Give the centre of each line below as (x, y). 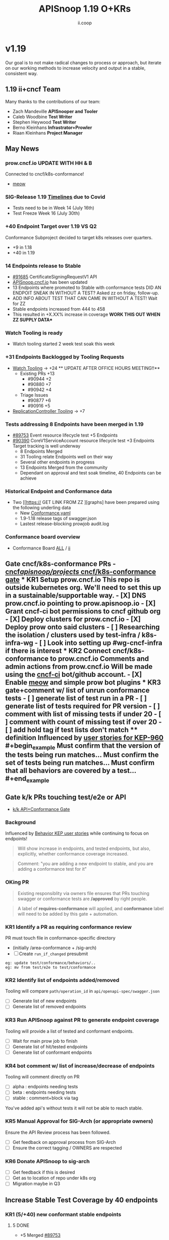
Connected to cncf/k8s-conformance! (45, 174)
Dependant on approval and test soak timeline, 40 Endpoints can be (91, 473)
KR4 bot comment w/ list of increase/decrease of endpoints (80, 1065)
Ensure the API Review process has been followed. (58, 1132)
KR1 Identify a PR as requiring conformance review (69, 927)
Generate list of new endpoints (44, 1001)
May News (22, 148)
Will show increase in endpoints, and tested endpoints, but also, (84, 848)
